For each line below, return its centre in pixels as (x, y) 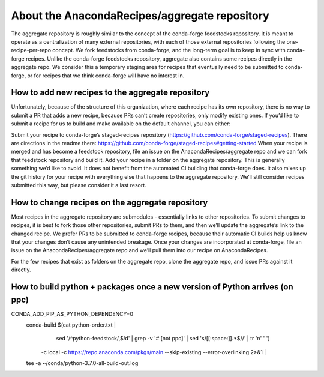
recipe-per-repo (31, 50)
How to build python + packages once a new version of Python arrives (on (152, 287)
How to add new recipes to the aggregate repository (110, 93)
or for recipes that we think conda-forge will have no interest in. (106, 76)
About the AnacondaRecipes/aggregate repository (140, 16)
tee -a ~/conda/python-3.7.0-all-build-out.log (82, 363)
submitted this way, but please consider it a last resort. (79, 185)
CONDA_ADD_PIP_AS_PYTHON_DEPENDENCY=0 (72, 314)
